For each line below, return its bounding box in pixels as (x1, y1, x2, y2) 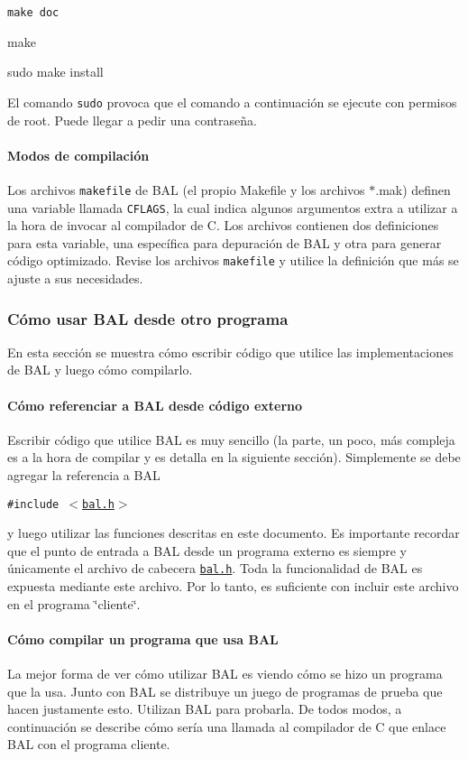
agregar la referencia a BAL (7, 466, 161, 485)
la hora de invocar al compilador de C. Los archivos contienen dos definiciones (7, 216, 439, 235)
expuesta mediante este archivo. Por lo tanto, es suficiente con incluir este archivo (7, 577, 459, 596)
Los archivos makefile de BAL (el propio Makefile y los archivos (7, 180, 365, 199)
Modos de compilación (7, 145, 150, 164)
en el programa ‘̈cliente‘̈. (7, 594, 141, 613)
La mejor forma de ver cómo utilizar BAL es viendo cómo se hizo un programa (7, 664, 443, 683)
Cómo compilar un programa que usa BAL (7, 629, 279, 648)
